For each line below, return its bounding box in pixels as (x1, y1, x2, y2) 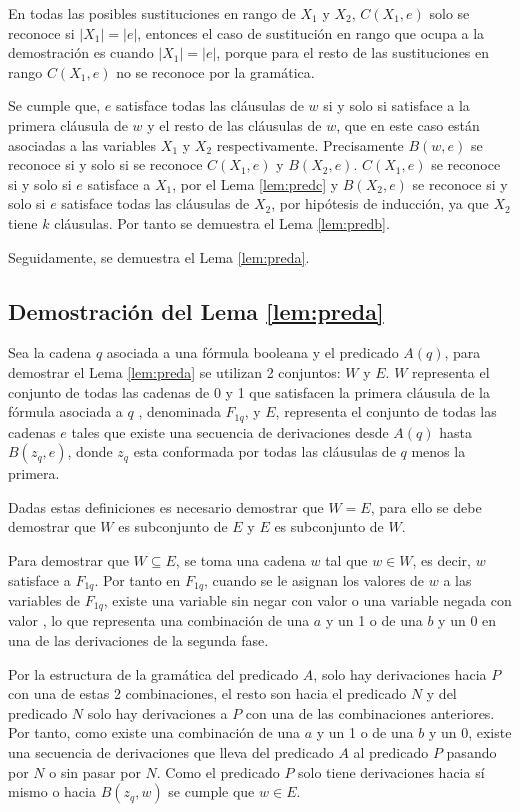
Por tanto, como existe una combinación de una (8, 722, 300, 743)
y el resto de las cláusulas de (147, 114, 322, 135)
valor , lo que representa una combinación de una (8, 610, 310, 631)
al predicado (353, 742, 429, 762)
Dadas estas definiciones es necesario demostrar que (8, 496, 324, 517)
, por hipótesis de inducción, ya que (271, 193, 489, 214)
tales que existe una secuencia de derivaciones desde (71, 421, 389, 442)
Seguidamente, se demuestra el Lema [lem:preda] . (8, 246, 310, 267)
